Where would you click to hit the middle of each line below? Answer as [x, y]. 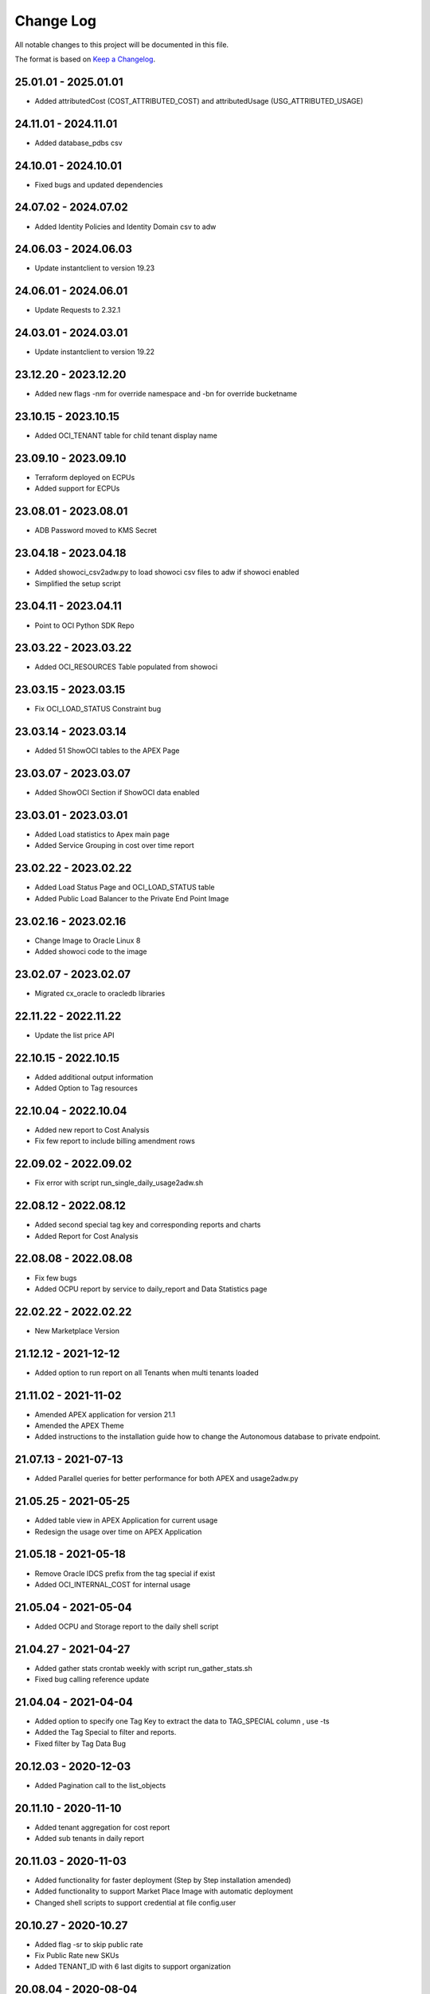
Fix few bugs [56, 1278]
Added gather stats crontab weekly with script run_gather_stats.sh [143, 1668]
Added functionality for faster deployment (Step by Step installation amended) [163, 1880]
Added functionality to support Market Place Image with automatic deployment [164, 1891]
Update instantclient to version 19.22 [95, 352]
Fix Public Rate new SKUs [77, 1955]
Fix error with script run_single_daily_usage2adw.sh [119, 1183]
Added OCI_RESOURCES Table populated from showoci [126, 667]
